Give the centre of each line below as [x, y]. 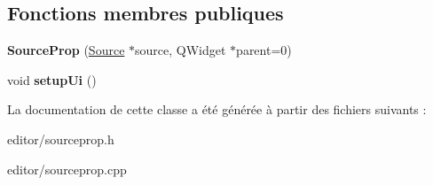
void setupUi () [52, 79]
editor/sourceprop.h [61, 139]
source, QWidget [181, 50]
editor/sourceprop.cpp [67, 169]
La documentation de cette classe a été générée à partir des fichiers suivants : [217, 109]
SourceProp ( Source [66, 50]
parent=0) [264, 50]
